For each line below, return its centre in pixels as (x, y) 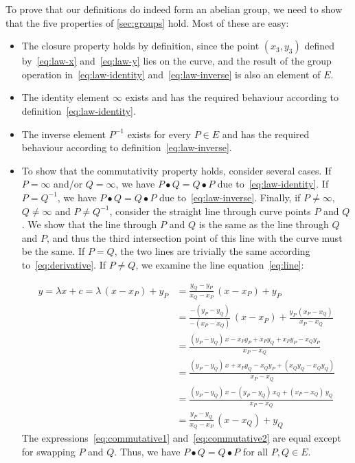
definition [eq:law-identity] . (79, 110)
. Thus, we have (147, 451)
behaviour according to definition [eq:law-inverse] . (127, 147)
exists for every (159, 134)
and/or (68, 184)
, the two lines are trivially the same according (212, 251)
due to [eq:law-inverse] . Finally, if (230, 197)
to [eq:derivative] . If (64, 264)
